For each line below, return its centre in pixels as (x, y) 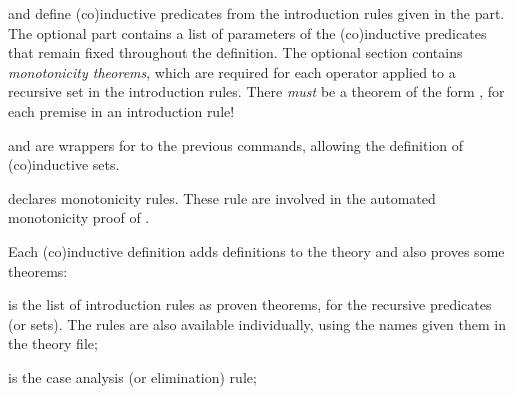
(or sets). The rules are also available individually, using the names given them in (257, 323)
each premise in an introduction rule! (121, 110)
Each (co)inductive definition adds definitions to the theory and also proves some (256, 250)
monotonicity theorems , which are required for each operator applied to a (232, 71)
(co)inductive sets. (64, 164)
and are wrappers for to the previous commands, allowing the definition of (236, 144)
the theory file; (53, 343)
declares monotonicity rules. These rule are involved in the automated (222, 197)
